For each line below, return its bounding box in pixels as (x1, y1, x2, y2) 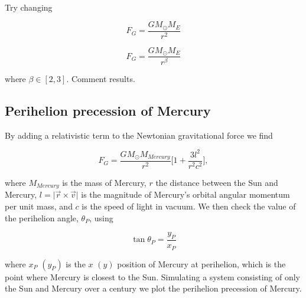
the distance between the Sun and (155, 176, 278, 188)
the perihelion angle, (5, 211, 79, 224)
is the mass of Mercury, (62, 176, 147, 188)
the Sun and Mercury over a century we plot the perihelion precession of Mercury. (5, 282, 302, 294)
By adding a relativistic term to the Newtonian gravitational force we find (5, 129, 273, 141)
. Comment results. (66, 73, 135, 85)
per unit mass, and (5, 200, 73, 212)
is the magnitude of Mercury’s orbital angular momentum (81, 188, 290, 201)
